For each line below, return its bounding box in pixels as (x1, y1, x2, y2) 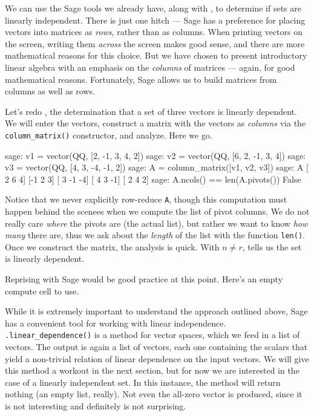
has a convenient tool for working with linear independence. (5, 316, 226, 329)
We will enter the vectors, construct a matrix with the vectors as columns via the (5, 117, 306, 129)
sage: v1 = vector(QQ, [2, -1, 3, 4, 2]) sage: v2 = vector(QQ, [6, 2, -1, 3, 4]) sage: (5, 149, 306, 161)
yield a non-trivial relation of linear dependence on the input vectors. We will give (5, 352, 309, 365)
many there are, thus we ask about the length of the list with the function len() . (5, 229, 305, 241)
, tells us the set (242, 240, 302, 253)
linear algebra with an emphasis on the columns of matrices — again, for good (5, 60, 295, 73)
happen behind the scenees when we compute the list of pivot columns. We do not (5, 205, 310, 218)
